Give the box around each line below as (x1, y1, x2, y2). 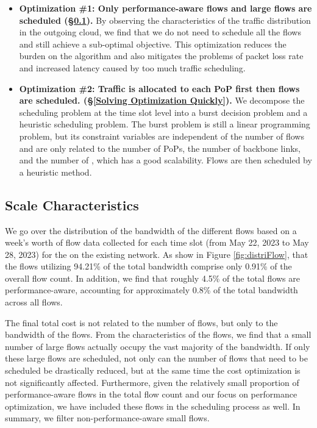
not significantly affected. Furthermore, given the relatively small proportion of (5, 376, 299, 388)
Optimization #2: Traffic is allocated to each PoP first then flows (19, 82, 300, 95)
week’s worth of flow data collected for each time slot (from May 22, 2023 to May (5, 236, 309, 249)
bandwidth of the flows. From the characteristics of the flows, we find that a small (5, 328, 312, 341)
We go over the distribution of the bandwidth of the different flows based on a (5, 224, 297, 237)
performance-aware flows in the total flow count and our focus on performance (5, 388, 297, 401)
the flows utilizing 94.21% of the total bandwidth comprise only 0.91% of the (5, 260, 292, 273)
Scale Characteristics (5, 195, 139, 214)
